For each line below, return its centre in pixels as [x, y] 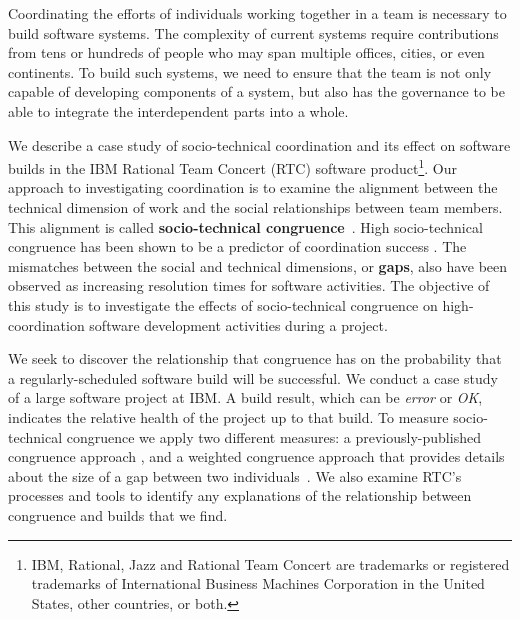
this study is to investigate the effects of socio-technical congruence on [223, 304]
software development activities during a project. [238, 324]
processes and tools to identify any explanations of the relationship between [240, 495]
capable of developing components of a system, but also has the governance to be [256, 91]
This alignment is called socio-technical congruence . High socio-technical [245, 226]
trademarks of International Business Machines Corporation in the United [258, 583]
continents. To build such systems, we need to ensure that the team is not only [250, 71]
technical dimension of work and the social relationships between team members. [255, 207]
